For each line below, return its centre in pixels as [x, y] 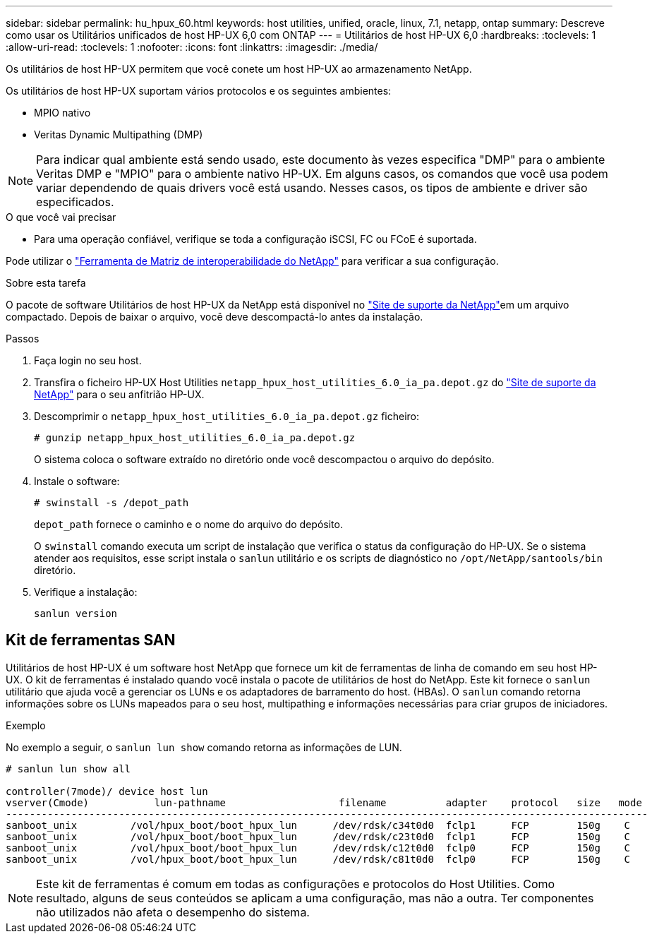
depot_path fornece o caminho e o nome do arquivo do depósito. [188, 524]
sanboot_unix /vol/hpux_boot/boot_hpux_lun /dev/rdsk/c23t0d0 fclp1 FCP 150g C [318, 836]
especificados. [75, 202]
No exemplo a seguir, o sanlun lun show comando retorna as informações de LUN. [204, 747]
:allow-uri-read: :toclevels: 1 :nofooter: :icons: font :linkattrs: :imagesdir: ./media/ [192, 47]
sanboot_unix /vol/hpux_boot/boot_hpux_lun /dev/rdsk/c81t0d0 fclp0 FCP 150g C [318, 859]
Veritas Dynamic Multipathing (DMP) [119, 134]
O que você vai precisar [61, 217]
